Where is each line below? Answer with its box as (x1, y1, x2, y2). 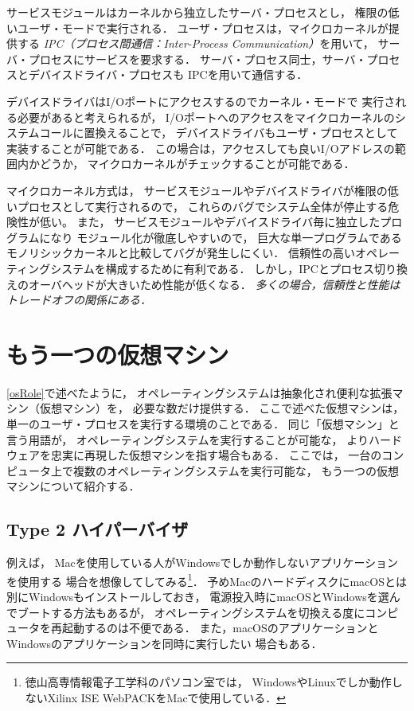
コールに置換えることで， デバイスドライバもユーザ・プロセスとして (39, 124, 398, 141)
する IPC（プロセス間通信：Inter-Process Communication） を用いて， (17, 35, 374, 52)
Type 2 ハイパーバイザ (6, 517, 189, 541)
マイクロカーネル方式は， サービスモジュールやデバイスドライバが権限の (6, 182, 388, 198)
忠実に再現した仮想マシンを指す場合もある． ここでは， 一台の (50, 447, 382, 463)
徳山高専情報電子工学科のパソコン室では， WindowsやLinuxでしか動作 (25, 674, 392, 690)
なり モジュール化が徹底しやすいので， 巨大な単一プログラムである (50, 229, 402, 245)
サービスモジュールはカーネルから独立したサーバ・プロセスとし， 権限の (6, 4, 389, 20)
